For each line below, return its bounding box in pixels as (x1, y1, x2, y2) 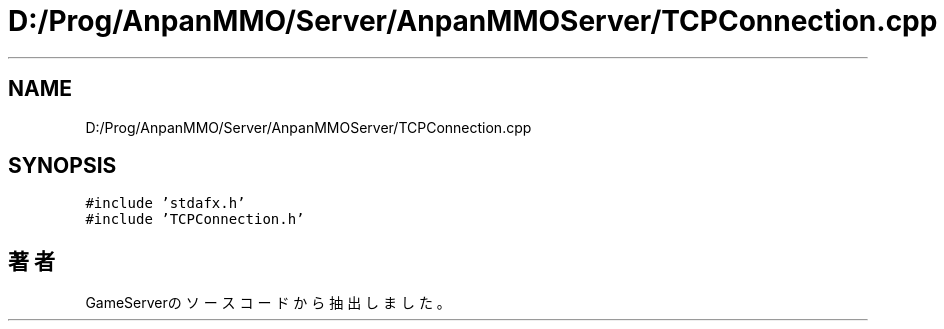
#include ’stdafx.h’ (85, 195, 246, 212)
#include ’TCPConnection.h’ (85, 211, 305, 228)
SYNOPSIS (8, 153, 117, 179)
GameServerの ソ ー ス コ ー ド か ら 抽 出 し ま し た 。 (85, 294, 451, 312)
